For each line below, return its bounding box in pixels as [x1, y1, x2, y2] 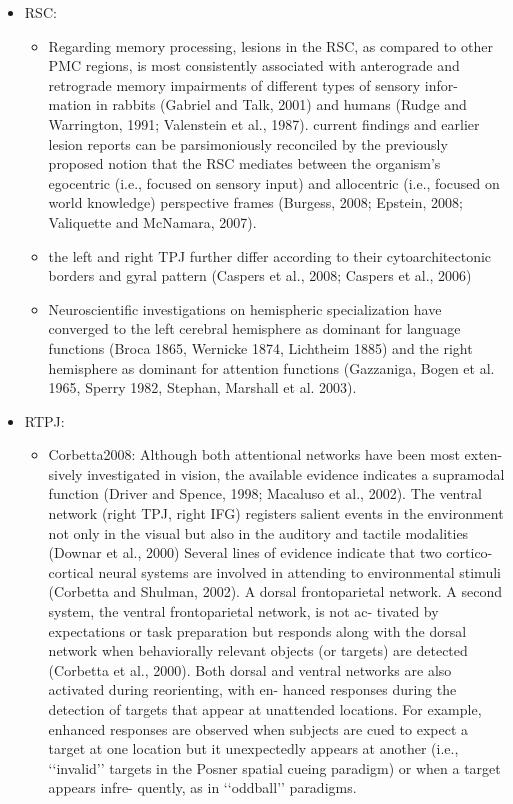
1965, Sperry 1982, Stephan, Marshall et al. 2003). [48, 377, 357, 398]
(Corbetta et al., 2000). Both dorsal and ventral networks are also [48, 659, 452, 680]
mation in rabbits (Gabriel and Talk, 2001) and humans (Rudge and [48, 94, 467, 115]
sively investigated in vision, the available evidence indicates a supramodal [48, 463, 505, 484]
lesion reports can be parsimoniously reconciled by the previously [48, 133, 448, 154]
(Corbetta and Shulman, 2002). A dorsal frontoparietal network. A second [48, 581, 503, 602]
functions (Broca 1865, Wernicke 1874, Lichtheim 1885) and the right [48, 337, 473, 358]
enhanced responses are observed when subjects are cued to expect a [48, 718, 468, 739]
